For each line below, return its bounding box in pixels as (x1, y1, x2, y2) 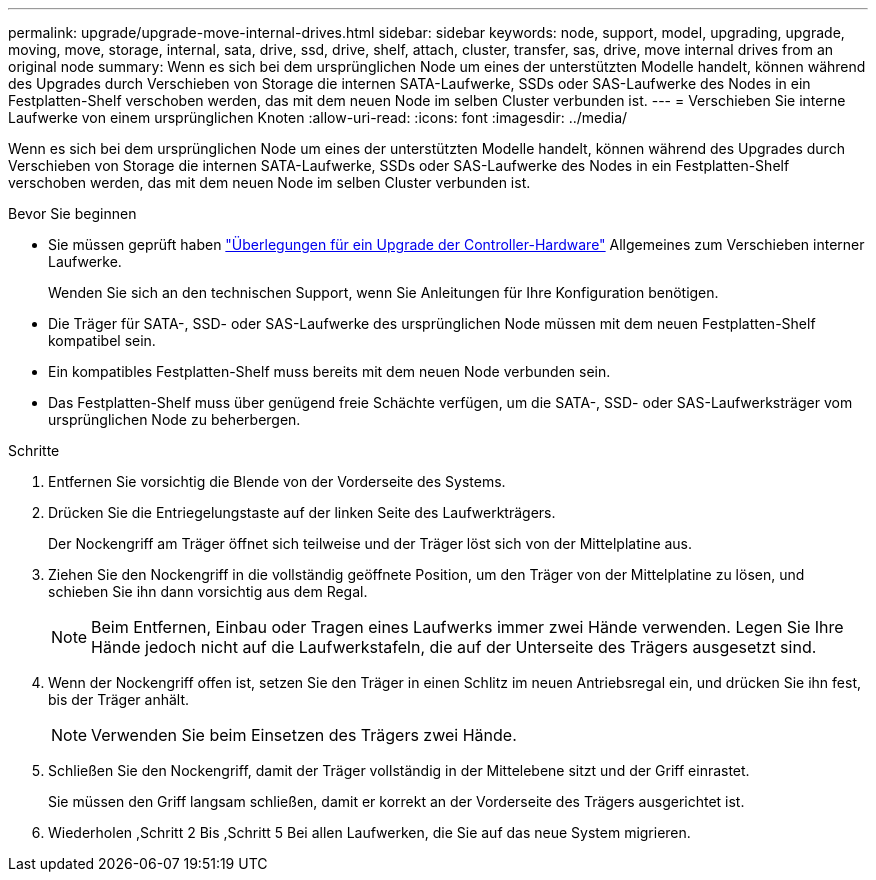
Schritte (8, 442, 60, 459)
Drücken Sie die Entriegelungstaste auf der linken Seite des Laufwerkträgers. (48, 504, 556, 521)
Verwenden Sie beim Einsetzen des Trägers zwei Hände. (91, 725, 517, 745)
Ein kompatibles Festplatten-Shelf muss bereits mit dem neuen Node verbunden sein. (48, 363, 611, 380)
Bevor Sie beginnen (8, 205, 137, 222)
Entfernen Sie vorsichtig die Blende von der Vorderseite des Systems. (48, 473, 506, 490)
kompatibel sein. (48, 332, 156, 349)
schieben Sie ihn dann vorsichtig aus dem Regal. (48, 583, 368, 600)
